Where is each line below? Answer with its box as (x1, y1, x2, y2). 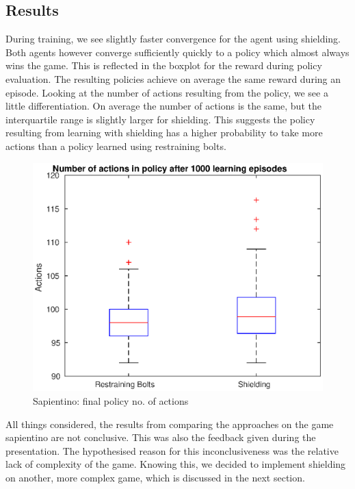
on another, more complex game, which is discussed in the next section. (5, 470, 305, 484)
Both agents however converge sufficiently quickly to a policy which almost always (5, 45, 350, 59)
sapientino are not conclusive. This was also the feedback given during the (5, 430, 316, 444)
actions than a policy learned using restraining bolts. (5, 138, 226, 153)
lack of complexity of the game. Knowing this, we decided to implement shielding (5, 457, 346, 471)
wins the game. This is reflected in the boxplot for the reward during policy (5, 58, 322, 73)
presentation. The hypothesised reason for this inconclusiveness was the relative (5, 443, 339, 457)
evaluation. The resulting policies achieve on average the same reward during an (5, 71, 341, 86)
